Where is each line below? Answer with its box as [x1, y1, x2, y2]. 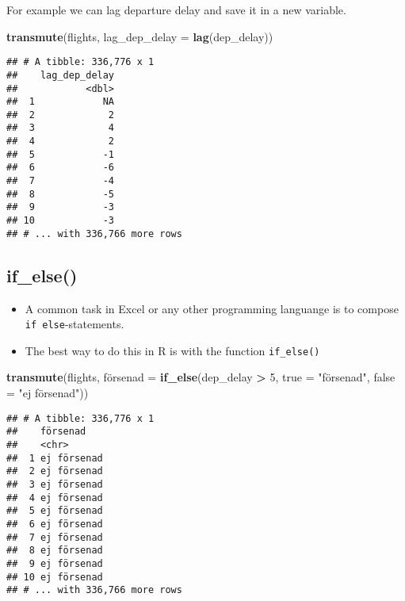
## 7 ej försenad [6, 531, 103, 543]
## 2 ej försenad [6, 465, 103, 477]
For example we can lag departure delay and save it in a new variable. [6, 2, 346, 17]
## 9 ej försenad [6, 557, 103, 569]
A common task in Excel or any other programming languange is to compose [25, 300, 399, 316]
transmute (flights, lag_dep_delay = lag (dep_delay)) [6, 28, 273, 44]
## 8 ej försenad [6, 545, 103, 557]
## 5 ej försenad [6, 505, 103, 517]
